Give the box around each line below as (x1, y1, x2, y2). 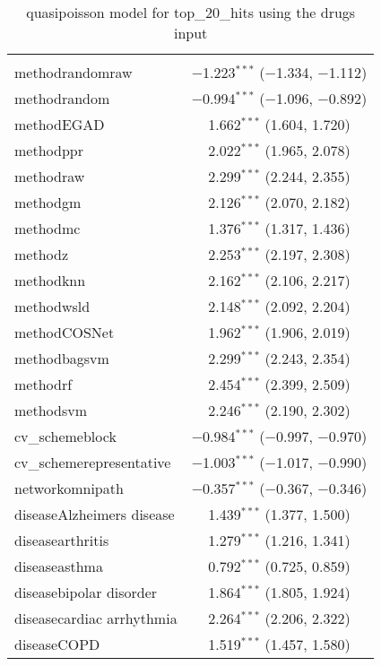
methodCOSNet (14, 322, 115, 342)
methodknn (14, 270, 86, 290)
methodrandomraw (14, 62, 133, 82)
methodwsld (14, 296, 91, 316)
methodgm (14, 192, 82, 212)
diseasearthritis (14, 530, 109, 550)
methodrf (14, 374, 73, 394)
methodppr (14, 140, 83, 160)
